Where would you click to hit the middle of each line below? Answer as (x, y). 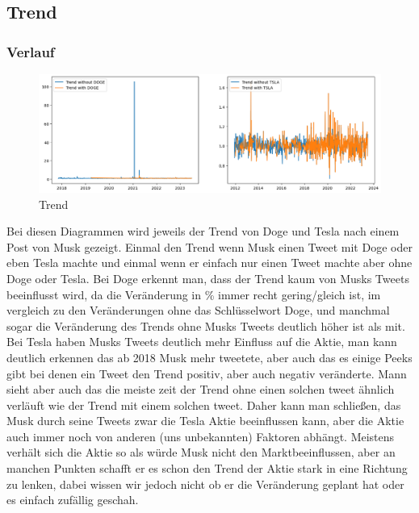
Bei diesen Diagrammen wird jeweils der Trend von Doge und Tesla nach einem (203, 231)
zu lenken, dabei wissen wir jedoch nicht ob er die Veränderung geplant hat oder (205, 484)
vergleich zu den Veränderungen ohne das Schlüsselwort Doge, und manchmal (198, 310)
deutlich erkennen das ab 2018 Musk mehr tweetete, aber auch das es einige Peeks (209, 357)
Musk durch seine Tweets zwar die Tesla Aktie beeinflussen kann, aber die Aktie (205, 421)
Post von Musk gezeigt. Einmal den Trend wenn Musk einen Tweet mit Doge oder (209, 246)
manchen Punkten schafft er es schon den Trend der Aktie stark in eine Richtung (207, 468)
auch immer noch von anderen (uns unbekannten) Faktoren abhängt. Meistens (201, 436)
